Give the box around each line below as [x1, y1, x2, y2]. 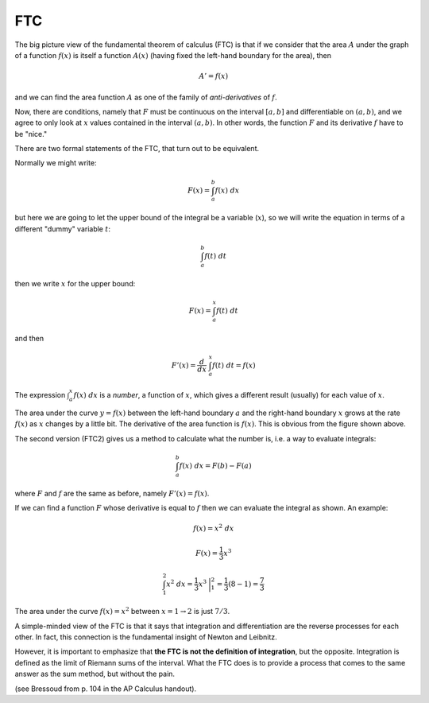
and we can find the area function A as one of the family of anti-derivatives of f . [14, 92, 277, 102]
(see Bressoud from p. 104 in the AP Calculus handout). [14, 684, 197, 693]
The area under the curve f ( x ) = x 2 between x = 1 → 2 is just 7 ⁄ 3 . [14, 605, 230, 616]
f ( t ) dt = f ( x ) [211, 360, 256, 370]
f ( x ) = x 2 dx [193, 522, 234, 533]
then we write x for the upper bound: [14, 278, 136, 288]
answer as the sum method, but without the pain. [14, 669, 175, 679]
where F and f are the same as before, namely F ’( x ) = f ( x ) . [14, 488, 210, 498]
